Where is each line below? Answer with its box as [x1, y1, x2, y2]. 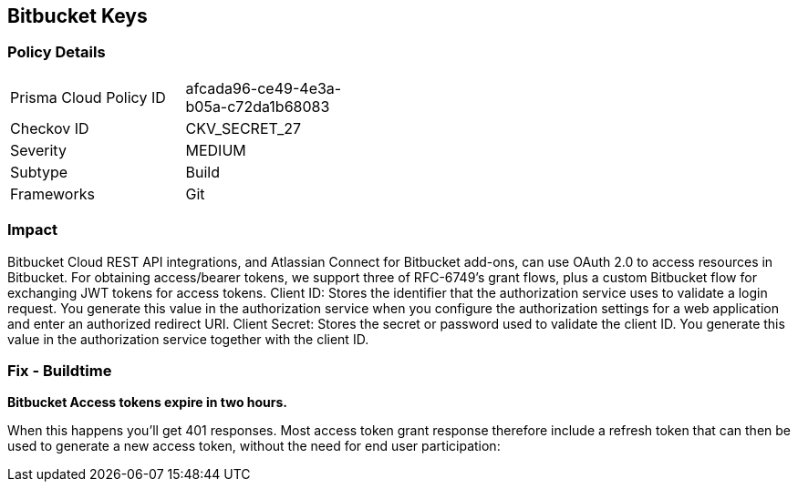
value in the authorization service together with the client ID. [7, 331, 369, 347]
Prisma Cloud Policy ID [10, 87, 166, 107]
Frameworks [10, 184, 95, 203]
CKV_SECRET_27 [185, 118, 302, 138]
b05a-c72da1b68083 [185, 97, 330, 116]
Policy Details [7, 43, 106, 62]
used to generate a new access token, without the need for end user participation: [7, 438, 501, 454]
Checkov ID [10, 118, 89, 138]
